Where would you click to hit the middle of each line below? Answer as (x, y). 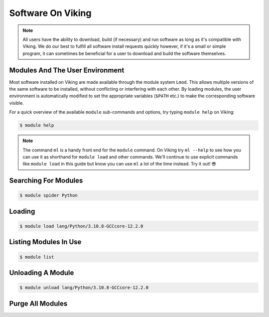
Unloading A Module (42, 272)
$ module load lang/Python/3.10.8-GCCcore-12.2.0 (81, 226)
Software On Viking (50, 13)
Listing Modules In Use (45, 242)
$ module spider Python (49, 195)
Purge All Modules (38, 303)
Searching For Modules (46, 181)
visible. (17, 103)
